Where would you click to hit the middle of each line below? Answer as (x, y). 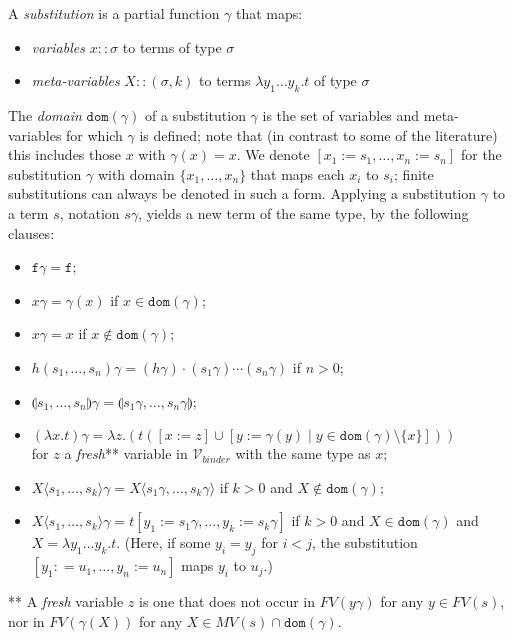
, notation (89, 212)
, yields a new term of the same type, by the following (303, 212)
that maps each (297, 173)
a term (28, 212)
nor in (26, 620)
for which (94, 134)
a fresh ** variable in (126, 453)
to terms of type (172, 46)
